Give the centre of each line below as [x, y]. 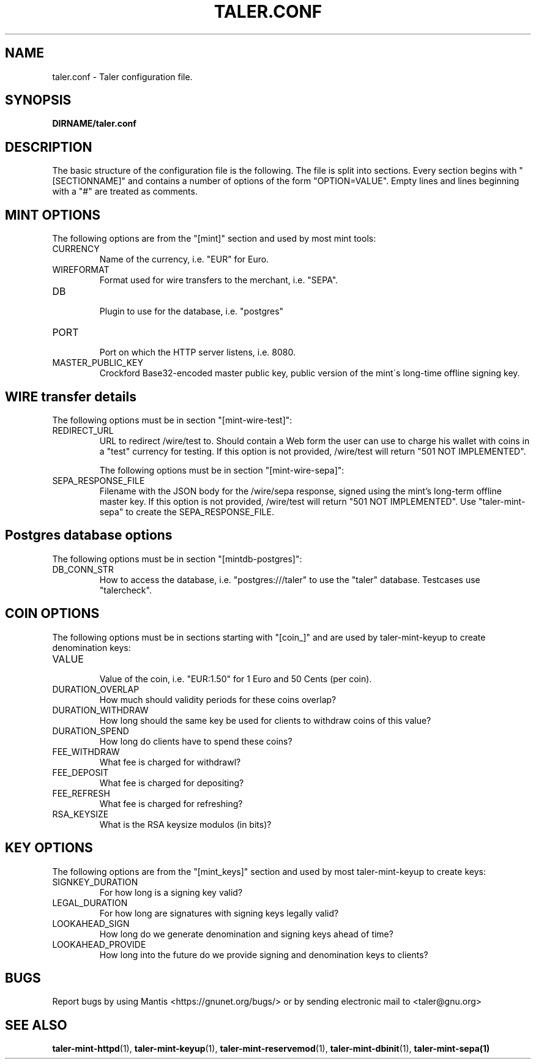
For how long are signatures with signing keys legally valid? [219, 913]
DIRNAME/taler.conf [94, 124]
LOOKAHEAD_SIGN [91, 923]
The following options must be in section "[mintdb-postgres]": [177, 559]
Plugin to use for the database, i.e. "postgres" [192, 311]
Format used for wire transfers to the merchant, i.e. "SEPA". [219, 280]
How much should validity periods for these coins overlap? [218, 699]
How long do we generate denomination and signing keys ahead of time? [246, 934]
